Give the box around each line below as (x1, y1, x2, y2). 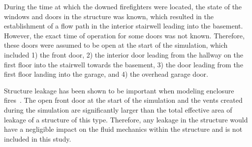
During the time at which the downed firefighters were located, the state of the (4, 1, 242, 11)
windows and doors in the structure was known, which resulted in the (4, 11, 214, 21)
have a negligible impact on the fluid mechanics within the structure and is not (4, 124, 243, 134)
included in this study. (4, 133, 71, 144)
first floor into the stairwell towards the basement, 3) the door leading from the (4, 59, 243, 69)
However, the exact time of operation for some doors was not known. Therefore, (4, 30, 245, 40)
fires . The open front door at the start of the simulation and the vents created (4, 95, 243, 105)
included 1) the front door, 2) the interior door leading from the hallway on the (4, 49, 244, 59)
